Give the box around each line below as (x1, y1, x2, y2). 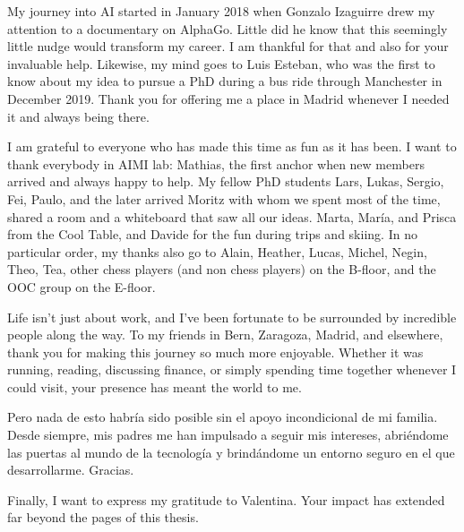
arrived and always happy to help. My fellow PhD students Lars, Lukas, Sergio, (7, 172, 444, 191)
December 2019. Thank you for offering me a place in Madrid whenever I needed (7, 89, 450, 107)
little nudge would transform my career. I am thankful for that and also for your (7, 37, 449, 56)
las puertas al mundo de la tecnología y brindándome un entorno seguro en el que (7, 442, 455, 461)
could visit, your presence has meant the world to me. (7, 377, 302, 396)
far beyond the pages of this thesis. (7, 508, 199, 527)
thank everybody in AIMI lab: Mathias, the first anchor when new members (7, 154, 425, 173)
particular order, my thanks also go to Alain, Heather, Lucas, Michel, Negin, (7, 242, 427, 261)
